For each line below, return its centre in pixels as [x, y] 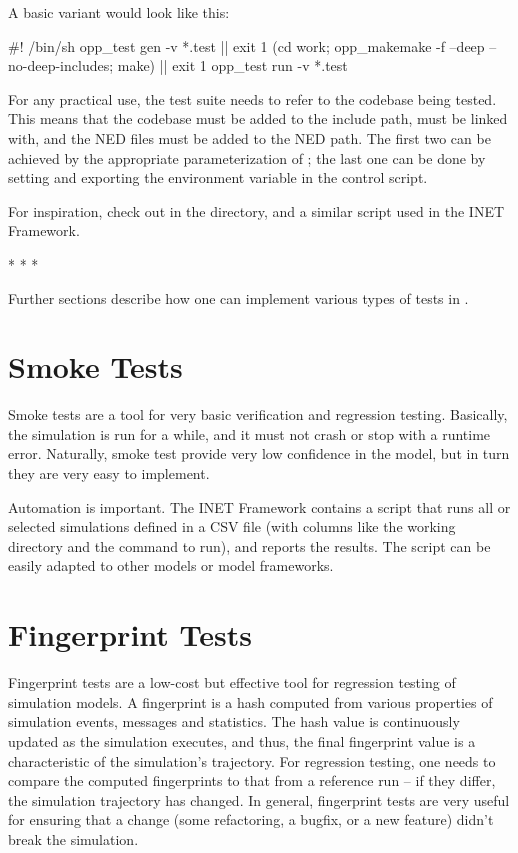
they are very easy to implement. [109, 473]
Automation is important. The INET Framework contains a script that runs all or [259, 506]
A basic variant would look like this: [119, 12]
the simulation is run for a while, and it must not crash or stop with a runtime [249, 433]
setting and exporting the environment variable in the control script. [218, 177]
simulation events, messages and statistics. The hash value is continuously [234, 721]
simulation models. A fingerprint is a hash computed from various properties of [250, 701]
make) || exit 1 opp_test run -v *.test [232, 65]
